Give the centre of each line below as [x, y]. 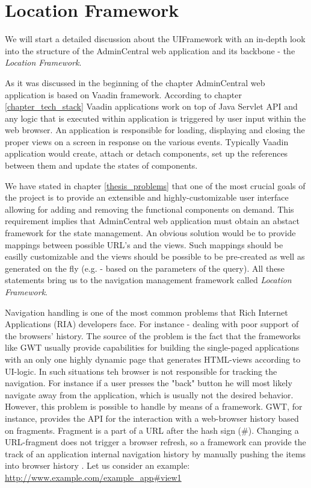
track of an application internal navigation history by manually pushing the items [155, 453]
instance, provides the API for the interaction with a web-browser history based [152, 418]
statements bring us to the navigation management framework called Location [148, 280]
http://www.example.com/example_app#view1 [93, 477]
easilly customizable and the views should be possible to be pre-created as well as [155, 256]
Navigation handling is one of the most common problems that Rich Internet [146, 312]
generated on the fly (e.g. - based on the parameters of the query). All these [145, 268]
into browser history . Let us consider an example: [97, 465]
